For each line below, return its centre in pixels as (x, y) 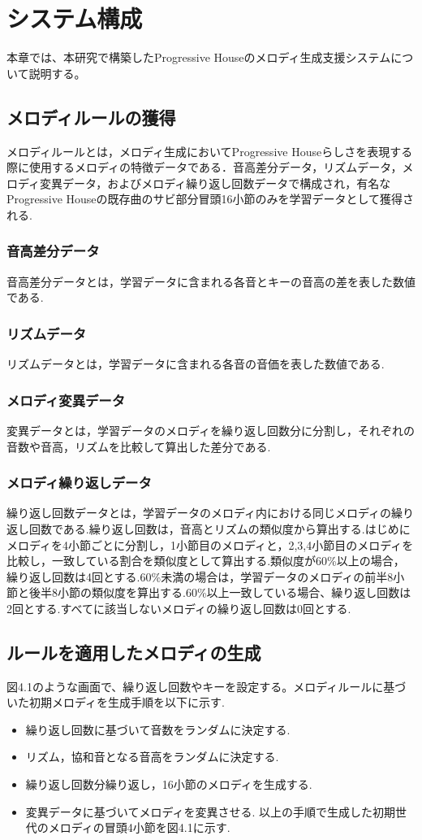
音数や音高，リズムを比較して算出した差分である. (139, 446)
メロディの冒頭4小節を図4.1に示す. (139, 827)
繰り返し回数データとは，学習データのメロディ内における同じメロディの (199, 513)
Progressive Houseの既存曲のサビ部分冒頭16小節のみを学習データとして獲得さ (211, 199)
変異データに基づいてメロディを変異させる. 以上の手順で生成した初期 (210, 811)
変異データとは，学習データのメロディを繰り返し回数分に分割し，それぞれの (211, 430)
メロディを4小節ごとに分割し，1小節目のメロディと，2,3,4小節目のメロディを (210, 544)
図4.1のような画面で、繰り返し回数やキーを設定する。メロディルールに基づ (207, 686)
